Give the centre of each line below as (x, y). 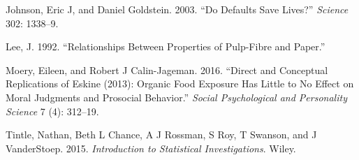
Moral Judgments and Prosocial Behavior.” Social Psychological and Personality (176, 97)
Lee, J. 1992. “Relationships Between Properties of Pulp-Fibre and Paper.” (166, 46)
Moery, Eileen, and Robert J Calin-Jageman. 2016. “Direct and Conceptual (167, 70)
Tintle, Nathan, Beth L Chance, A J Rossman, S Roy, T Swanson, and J (161, 134)
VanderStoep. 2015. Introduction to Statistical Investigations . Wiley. (151, 148)
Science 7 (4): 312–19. (52, 111)
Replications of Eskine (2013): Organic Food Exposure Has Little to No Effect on (180, 83)
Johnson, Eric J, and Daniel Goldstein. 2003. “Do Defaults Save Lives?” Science (177, 9)
